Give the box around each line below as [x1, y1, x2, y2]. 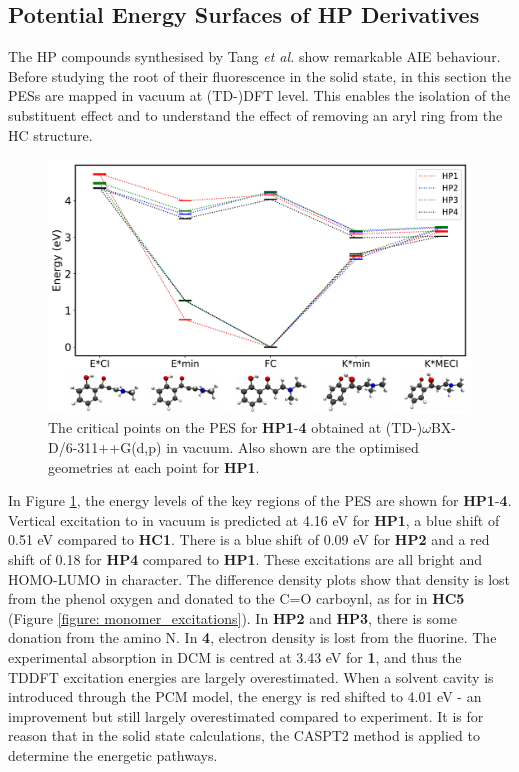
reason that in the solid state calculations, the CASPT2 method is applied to [8, 725, 480, 746]
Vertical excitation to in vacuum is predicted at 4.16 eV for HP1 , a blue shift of [8, 509, 500, 530]
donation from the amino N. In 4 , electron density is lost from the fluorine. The [8, 627, 497, 648]
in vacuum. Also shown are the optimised [166, 437, 419, 457]
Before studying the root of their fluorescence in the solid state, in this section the [8, 65, 511, 86]
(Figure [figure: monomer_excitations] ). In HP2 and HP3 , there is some [8, 607, 457, 628]
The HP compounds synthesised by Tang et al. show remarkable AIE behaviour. [8, 46, 501, 67]
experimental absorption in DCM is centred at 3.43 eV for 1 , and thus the [8, 646, 462, 667]
